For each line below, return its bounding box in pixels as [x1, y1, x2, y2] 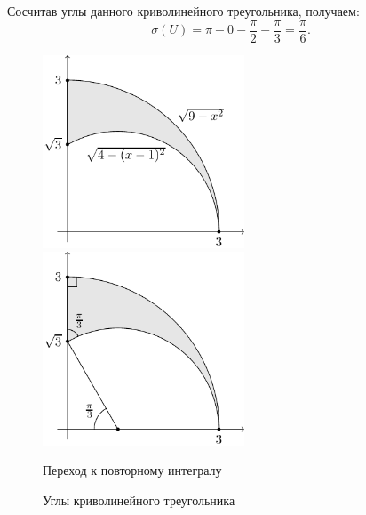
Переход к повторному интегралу [43, 461, 222, 479]
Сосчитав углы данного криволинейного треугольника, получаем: [7, 2, 360, 20]
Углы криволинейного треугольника [43, 490, 235, 509]
